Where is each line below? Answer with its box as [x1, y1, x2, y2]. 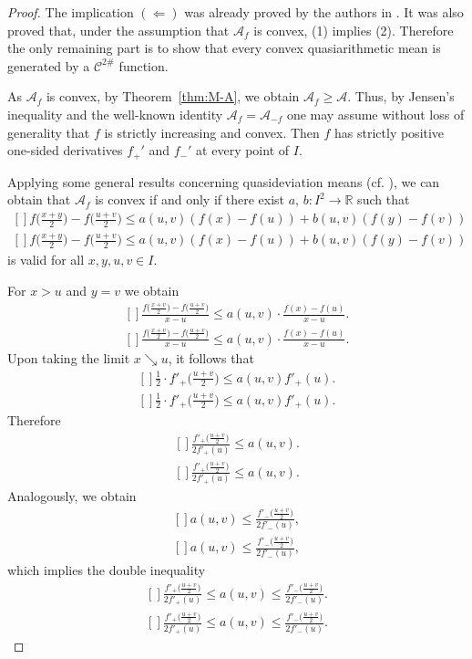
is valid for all [7, 250, 85, 269]
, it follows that [168, 349, 254, 368]
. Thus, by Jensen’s [347, 87, 455, 106]
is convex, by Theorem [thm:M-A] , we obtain [46, 87, 300, 106]
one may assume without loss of [286, 104, 465, 123]
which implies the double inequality [7, 560, 206, 580]
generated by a [7, 56, 90, 75]
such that [357, 190, 410, 209]
